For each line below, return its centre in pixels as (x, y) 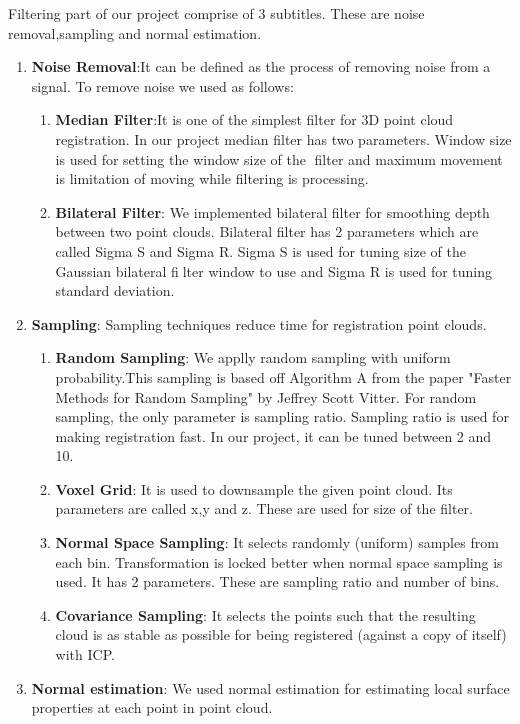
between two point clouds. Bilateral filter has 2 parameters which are (267, 231)
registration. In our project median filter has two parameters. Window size (283, 138)
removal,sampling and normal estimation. (135, 32)
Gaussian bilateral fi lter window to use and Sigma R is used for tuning (273, 270)
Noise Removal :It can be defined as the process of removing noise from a (261, 66)
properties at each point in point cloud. (152, 707)
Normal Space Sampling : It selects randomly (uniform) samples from (277, 542)
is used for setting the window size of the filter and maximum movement (279, 158)
